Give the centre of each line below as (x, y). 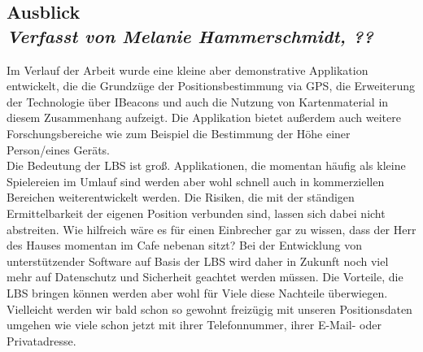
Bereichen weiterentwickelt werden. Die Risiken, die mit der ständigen (181, 197)
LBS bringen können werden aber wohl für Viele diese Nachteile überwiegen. (197, 292)
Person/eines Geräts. (58, 149)
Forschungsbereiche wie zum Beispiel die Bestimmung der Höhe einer (179, 133)
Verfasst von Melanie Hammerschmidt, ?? (190, 35)
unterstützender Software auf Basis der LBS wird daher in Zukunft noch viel (198, 261)
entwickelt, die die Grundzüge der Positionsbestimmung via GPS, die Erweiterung (211, 86)
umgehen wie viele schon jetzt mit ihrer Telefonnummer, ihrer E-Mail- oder (194, 325)
